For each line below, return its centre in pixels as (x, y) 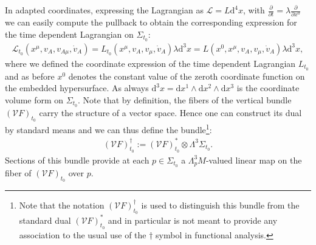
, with (254, 10)
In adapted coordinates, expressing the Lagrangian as (104, 10)
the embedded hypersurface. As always (77, 88)
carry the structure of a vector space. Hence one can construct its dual (170, 112)
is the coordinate (268, 88)
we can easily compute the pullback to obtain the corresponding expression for (151, 22)
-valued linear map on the (254, 160)
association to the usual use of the (83, 234)
